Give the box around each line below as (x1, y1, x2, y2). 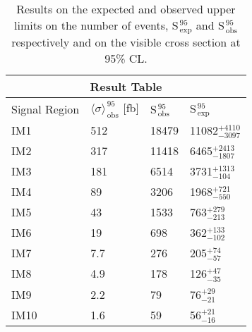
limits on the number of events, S (14, 17, 179, 33)
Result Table (90, 78, 162, 94)
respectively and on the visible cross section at (11, 33, 241, 50)
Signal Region (11, 100, 80, 117)
